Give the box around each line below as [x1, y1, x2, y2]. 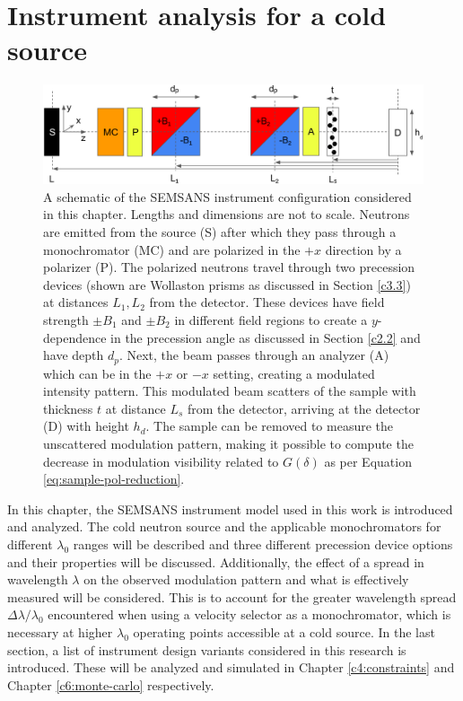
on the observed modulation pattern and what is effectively [83, 570, 409, 589]
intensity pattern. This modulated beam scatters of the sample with [43, 381, 416, 400]
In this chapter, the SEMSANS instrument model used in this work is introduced [7, 499, 453, 518]
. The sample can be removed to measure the [145, 416, 394, 435]
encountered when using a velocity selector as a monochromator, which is [48, 605, 451, 624]
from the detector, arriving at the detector [188, 399, 421, 417]
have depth [43, 346, 104, 364]
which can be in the [43, 364, 152, 382]
